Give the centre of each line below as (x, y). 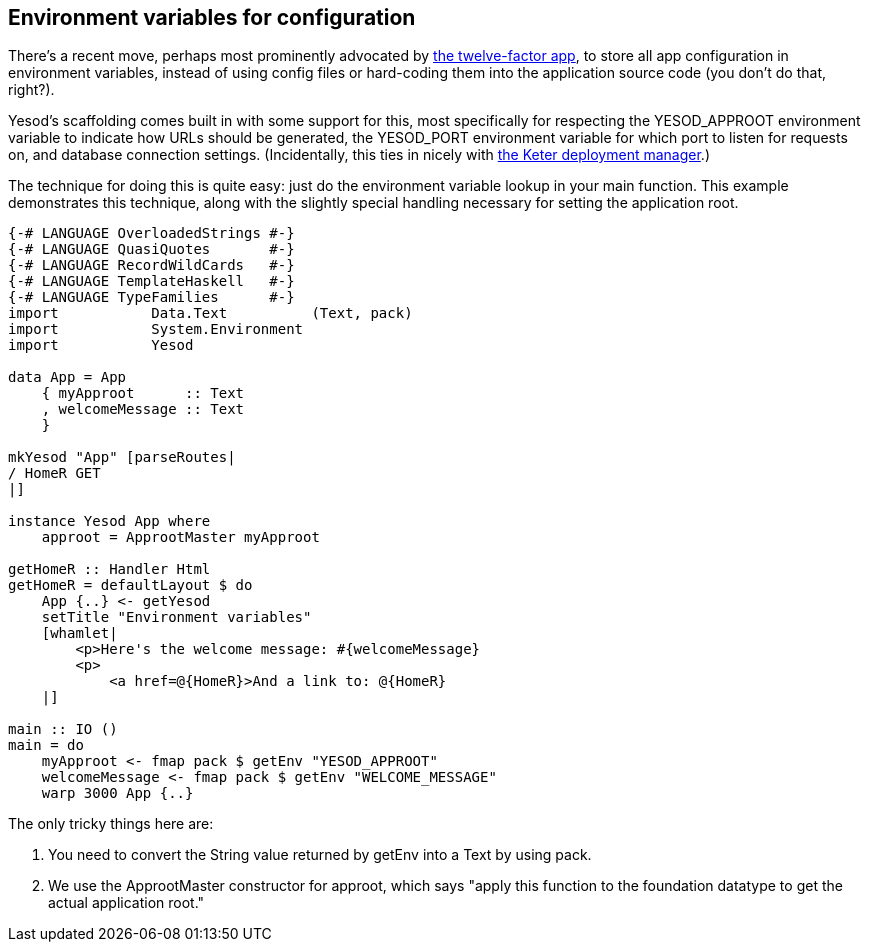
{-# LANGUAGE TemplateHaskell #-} (151, 281)
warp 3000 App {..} (117, 793)
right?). (31, 90)
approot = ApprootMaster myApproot (180, 537)
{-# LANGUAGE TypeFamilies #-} (151, 297)
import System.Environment (156, 329)
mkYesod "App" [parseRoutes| (122, 457)
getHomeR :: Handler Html (109, 569)
